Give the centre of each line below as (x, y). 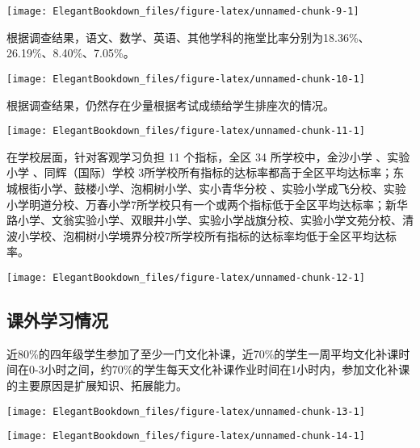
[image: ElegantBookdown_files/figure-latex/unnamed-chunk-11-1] (186, 131)
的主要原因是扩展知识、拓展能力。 (97, 385)
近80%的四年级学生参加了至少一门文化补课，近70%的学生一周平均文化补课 (203, 353)
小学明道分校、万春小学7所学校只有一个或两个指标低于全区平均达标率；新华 (207, 204)
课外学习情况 (57, 319)
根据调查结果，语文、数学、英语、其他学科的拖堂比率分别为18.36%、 (188, 37)
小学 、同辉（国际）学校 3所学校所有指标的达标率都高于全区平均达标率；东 (206, 172)
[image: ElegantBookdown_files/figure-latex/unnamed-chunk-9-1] (183, 11)
